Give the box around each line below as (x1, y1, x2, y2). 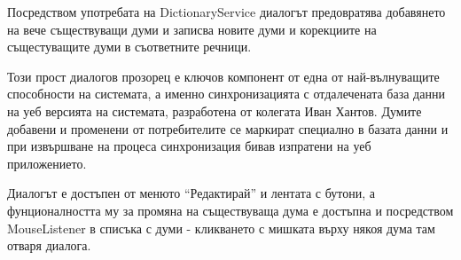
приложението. (7, 154, 87, 172)
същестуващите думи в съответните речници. (7, 37, 252, 56)
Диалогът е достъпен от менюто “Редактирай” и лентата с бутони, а (7, 184, 376, 202)
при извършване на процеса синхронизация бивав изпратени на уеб (7, 137, 371, 155)
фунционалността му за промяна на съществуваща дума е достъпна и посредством (7, 201, 454, 219)
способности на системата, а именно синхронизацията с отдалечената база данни (7, 84, 445, 103)
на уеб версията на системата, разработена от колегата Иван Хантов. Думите (7, 101, 422, 120)
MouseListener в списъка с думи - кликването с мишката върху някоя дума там (7, 218, 435, 237)
